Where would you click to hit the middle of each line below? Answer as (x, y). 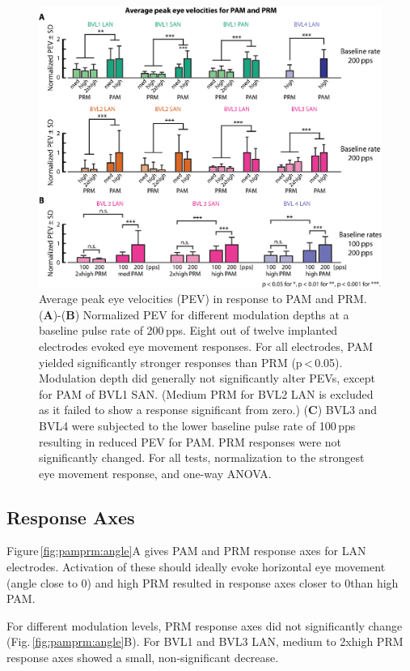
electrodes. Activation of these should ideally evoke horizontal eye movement (196, 567)
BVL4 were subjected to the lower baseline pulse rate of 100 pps (197, 425)
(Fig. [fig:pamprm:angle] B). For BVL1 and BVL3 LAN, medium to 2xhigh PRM (205, 641)
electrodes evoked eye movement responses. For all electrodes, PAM (206, 346)
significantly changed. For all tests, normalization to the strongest (202, 457)
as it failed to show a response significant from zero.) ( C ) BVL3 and (208, 410)
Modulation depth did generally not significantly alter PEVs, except (207, 378)
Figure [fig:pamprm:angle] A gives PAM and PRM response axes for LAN (186, 551)
